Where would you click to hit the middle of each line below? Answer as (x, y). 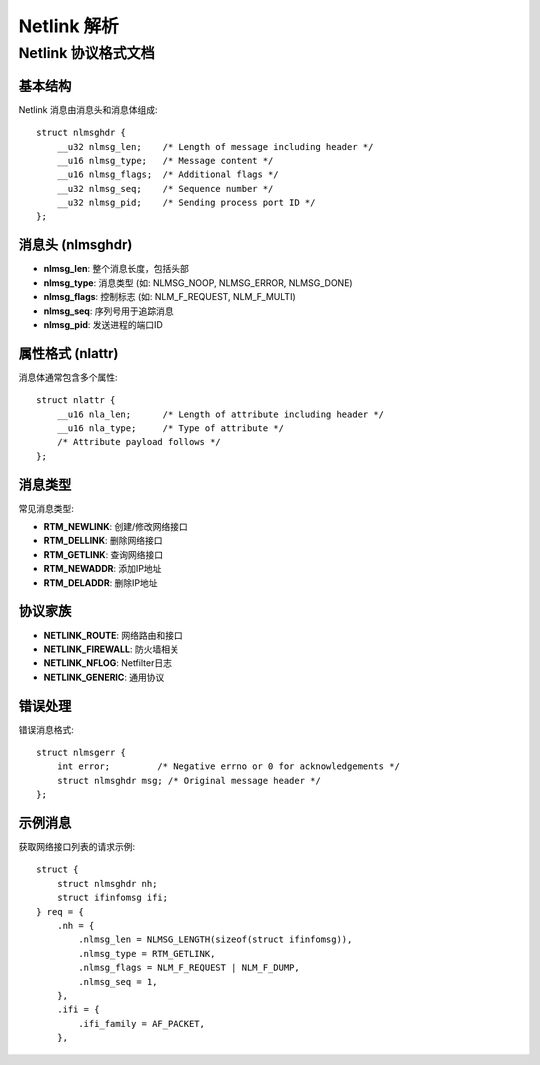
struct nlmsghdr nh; (107, 883)
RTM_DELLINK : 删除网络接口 (103, 541)
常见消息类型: (46, 508)
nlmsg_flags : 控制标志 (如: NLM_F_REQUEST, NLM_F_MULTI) (169, 297)
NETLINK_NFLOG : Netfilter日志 (107, 663)
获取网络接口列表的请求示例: (77, 847)
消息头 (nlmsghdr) (75, 245)
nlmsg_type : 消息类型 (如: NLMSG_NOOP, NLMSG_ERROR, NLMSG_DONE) (198, 282)
